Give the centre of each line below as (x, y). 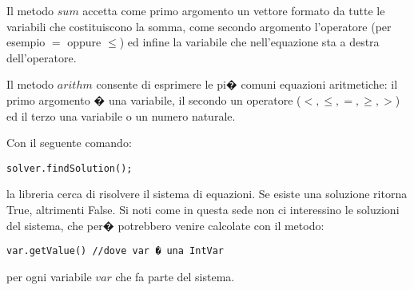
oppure (84, 42)
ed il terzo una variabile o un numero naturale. (121, 115)
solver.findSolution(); (70, 168)
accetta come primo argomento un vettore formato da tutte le (234, 10)
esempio (26, 42)
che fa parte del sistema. (175, 276)
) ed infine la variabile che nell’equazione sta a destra (249, 42)
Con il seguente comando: (69, 143)
